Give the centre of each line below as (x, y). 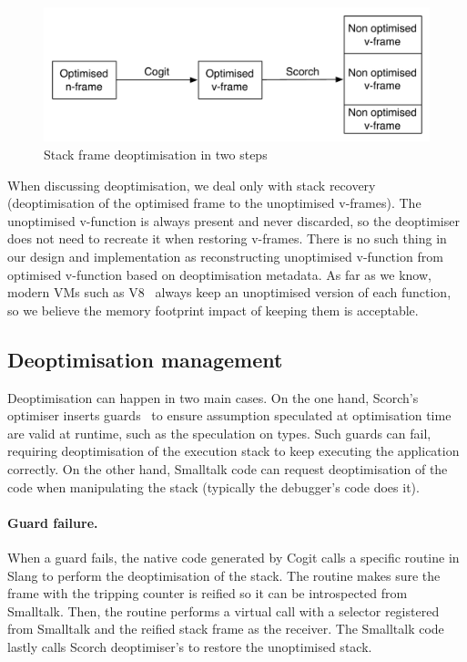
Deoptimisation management (145, 359)
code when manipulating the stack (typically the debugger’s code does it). (213, 486)
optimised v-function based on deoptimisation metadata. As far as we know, (219, 274)
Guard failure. (53, 522)
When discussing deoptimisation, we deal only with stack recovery (192, 185)
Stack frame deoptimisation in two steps (156, 154)
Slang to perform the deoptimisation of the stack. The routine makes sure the (224, 575)
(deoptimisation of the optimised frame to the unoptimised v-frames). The (214, 203)
